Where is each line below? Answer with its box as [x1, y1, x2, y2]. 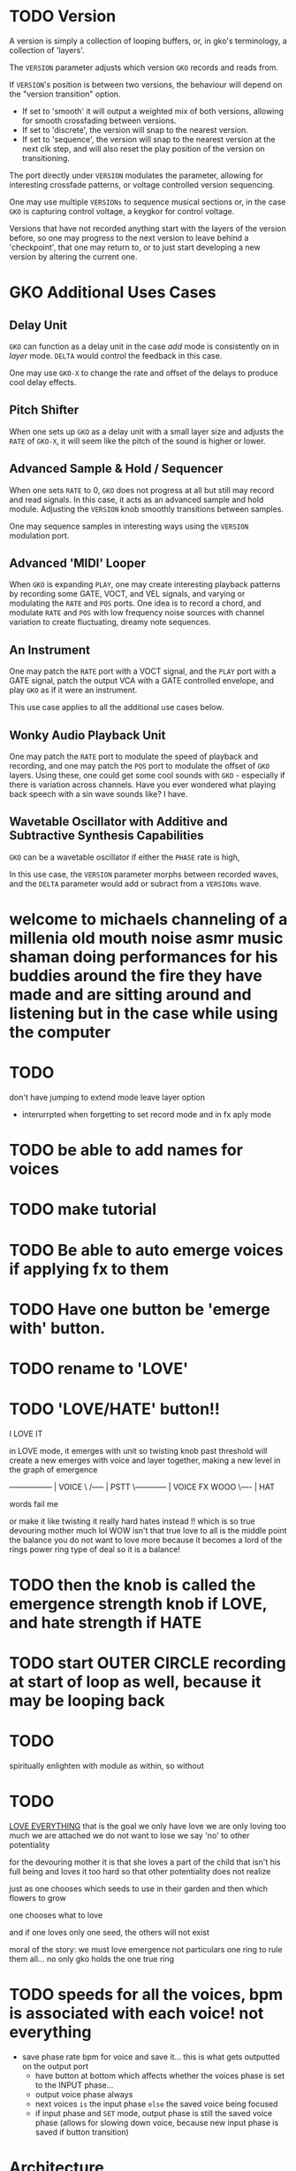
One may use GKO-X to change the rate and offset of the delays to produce [9, 367, 278, 378]
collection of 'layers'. [9, 44, 86, 55]
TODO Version [9, 6, 117, 27]
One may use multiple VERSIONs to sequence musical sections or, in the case [9, 197, 286, 207]
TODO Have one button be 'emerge [9, 1299, 271, 1319]
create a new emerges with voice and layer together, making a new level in [9, 1455, 281, 1465]
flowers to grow [9, 1893, 66, 1904]
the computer [9, 1023, 111, 1042]
